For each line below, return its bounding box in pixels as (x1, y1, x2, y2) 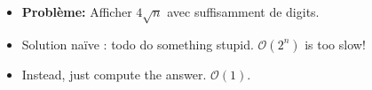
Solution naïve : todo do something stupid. (21, 34, 254, 53)
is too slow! (305, 34, 366, 53)
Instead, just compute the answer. (21, 64, 207, 83)
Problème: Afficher (21, 2, 132, 20)
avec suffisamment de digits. (167, 2, 320, 20)
